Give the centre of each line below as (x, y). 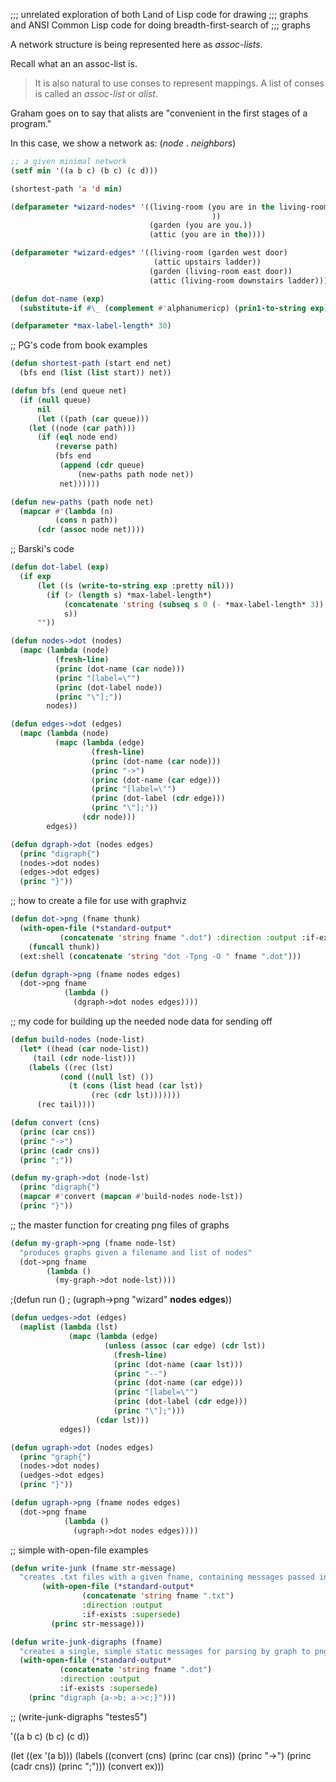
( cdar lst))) (122, 1420)
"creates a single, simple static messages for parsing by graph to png (174, 1651)
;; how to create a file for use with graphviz (98, 901)
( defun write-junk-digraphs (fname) (86, 1642)
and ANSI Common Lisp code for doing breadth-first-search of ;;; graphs (160, 25)
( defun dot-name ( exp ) (57, 299)
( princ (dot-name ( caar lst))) (178, 1364)
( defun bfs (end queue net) (69, 391)
